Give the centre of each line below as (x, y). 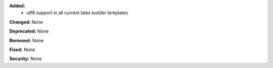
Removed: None (27, 40)
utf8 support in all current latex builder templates (77, 13)
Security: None (26, 59)
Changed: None (26, 22)
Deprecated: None (29, 31)
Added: (17, 6)
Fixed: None (22, 49)
